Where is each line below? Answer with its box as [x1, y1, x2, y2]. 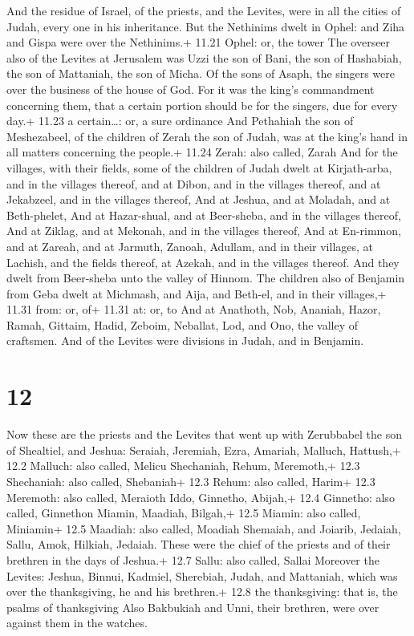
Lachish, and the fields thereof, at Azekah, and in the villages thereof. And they [6, 253, 400, 270]
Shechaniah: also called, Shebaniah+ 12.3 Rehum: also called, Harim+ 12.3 [6, 472, 375, 489]
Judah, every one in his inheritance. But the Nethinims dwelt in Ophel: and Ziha [6, 18, 405, 34]
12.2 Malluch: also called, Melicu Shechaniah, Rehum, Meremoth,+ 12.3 [6, 457, 360, 474]
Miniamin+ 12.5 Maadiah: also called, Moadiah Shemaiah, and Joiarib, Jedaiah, [6, 520, 401, 537]
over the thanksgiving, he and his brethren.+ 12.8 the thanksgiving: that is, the [6, 583, 398, 600]
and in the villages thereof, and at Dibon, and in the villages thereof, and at [6, 175, 381, 192]
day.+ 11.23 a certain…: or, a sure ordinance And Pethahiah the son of [6, 112, 354, 129]
